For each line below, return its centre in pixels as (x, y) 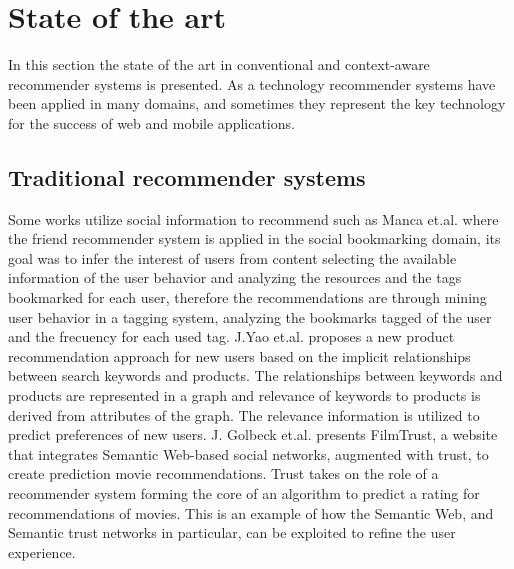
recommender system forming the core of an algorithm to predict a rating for (244, 493)
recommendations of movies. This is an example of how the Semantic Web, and (251, 512)
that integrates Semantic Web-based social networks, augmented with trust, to (248, 453)
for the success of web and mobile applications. (151, 122)
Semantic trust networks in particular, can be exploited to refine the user (232, 532)
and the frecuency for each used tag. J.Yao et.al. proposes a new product (231, 336)
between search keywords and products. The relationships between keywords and (255, 375)
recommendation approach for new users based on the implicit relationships (239, 355)
